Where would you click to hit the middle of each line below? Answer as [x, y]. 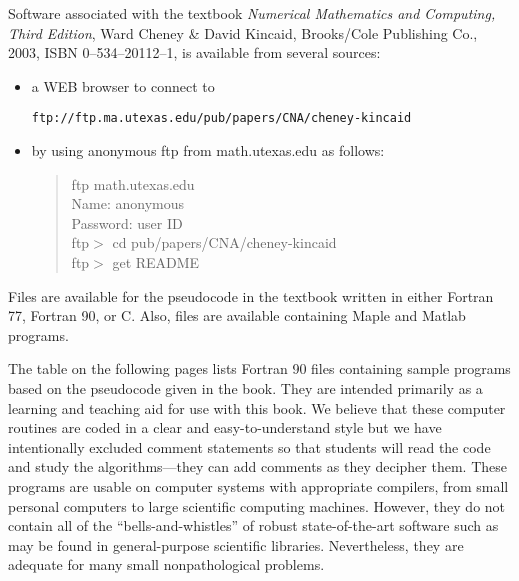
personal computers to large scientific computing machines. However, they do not [257, 505]
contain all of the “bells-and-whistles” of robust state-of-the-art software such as [253, 525]
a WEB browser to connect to [123, 85]
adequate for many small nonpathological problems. [166, 564]
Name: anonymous [128, 203]
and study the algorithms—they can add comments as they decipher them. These [257, 466]
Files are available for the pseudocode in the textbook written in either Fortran [251, 295]
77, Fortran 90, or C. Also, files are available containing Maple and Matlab [237, 315]
